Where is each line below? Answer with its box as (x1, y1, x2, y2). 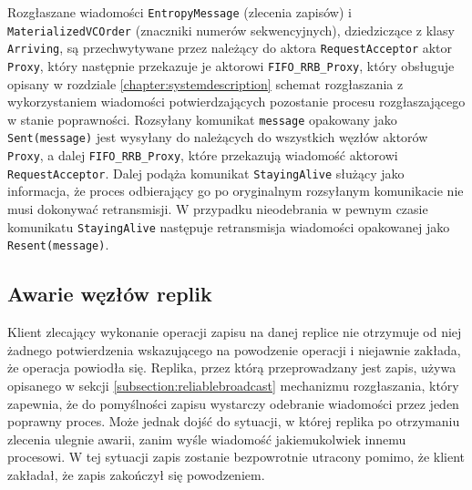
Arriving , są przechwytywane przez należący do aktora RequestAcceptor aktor (7, 38, 453, 57)
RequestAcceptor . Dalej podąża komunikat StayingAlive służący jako (7, 163, 405, 182)
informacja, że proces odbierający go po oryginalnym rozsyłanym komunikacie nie (7, 181, 464, 200)
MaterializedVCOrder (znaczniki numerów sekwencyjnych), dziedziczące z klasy (7, 20, 455, 39)
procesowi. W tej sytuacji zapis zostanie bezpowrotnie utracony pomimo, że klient (7, 447, 466, 466)
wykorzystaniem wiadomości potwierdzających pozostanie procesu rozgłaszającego (7, 92, 466, 111)
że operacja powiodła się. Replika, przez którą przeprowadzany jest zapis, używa (7, 358, 457, 377)
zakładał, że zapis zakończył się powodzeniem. (7, 464, 265, 484)
